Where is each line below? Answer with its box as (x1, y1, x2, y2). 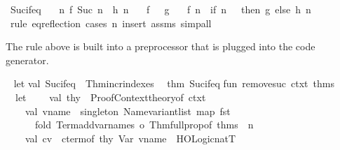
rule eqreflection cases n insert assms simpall (10, 15, 212, 30)
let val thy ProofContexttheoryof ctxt (15, 89, 206, 104)
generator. (6, 52, 49, 67)
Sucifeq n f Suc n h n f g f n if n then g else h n (10, 2, 311, 16)
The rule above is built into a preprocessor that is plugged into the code (6, 39, 315, 54)
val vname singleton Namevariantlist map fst (25, 103, 231, 118)
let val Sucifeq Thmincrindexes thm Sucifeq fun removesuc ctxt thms (13, 76, 334, 91)
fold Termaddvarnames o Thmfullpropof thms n (34, 117, 254, 132)
